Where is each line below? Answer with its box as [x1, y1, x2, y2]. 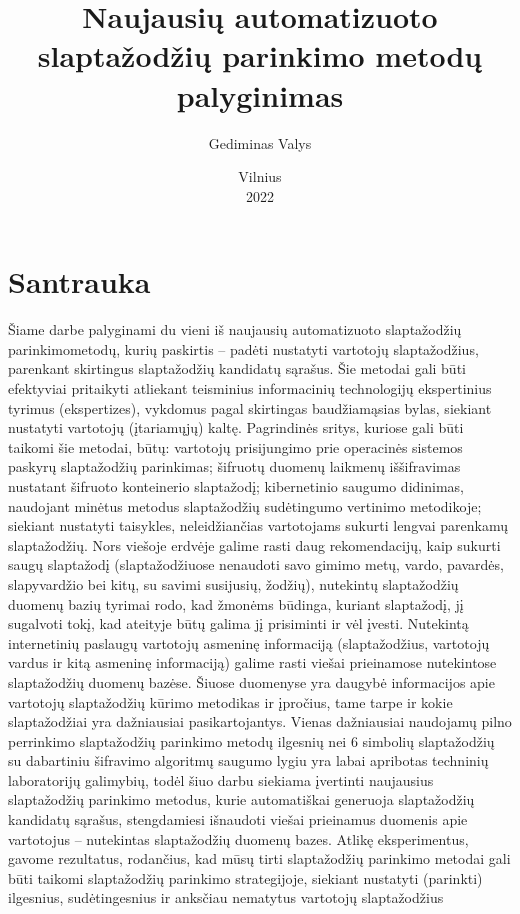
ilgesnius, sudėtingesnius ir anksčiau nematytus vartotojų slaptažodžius [8, 887, 444, 908]
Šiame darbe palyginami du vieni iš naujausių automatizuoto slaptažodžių [8, 319, 462, 340]
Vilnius [238, 166, 282, 187]
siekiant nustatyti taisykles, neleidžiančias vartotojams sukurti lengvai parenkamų [8, 515, 509, 536]
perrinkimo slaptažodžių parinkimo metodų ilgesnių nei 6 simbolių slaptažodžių [8, 730, 495, 751]
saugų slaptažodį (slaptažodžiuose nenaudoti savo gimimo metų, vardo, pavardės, [8, 554, 504, 575]
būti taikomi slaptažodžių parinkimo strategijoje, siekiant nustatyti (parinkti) [8, 867, 483, 888]
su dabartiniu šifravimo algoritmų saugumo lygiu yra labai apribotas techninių [8, 750, 489, 771]
